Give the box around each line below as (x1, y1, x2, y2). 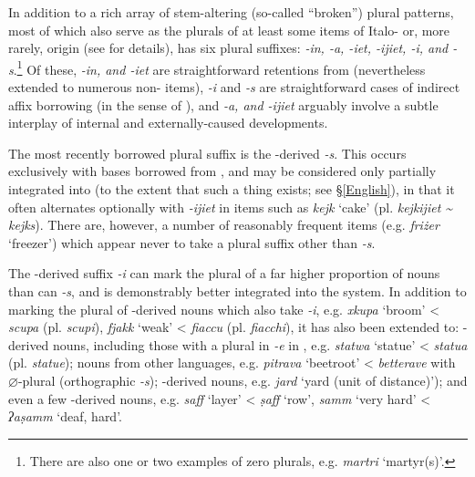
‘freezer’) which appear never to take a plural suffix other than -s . (8, 233, 376, 252)
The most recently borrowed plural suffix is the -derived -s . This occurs (8, 143, 407, 162)
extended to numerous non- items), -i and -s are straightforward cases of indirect (8, 78, 460, 97)
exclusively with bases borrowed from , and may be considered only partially (8, 161, 437, 181)
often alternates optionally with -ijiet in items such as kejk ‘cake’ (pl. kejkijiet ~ (8, 197, 453, 216)
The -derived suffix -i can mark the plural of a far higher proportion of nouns (8, 264, 440, 283)
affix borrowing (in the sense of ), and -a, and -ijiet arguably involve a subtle (8, 95, 439, 114)
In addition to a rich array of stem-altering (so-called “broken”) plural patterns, (8, 3, 454, 21)
